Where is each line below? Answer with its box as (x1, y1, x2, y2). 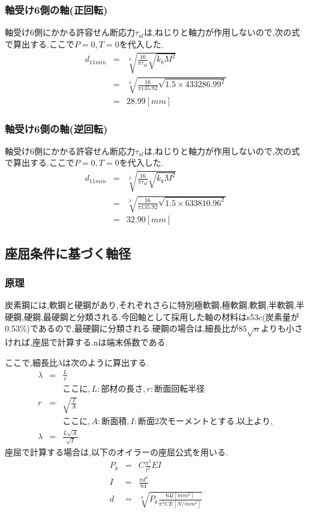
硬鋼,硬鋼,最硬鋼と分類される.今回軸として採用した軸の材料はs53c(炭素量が (5, 310, 299, 323)
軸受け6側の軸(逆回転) (5, 121, 108, 136)
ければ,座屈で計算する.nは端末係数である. (5, 336, 168, 348)
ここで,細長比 (5, 356, 58, 368)
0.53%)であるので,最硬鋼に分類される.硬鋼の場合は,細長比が (5, 322, 239, 335)
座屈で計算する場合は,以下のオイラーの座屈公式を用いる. (5, 445, 228, 458)
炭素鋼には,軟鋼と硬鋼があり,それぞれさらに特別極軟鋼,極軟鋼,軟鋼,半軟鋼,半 (5, 299, 305, 311)
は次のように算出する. (62, 356, 149, 368)
